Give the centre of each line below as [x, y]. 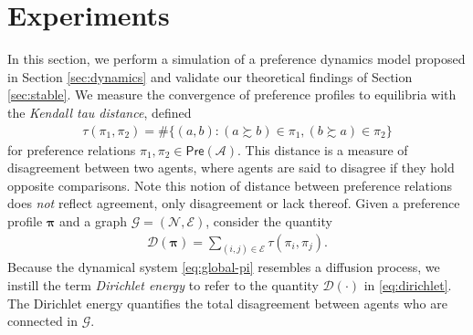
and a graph [93, 220]
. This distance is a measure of [323, 149]
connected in [42, 321]
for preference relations [72, 149]
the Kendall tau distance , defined [100, 112]
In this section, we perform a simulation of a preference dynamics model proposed [236, 59]
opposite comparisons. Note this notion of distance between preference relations [230, 185]
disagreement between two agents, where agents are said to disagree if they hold [231, 167]
